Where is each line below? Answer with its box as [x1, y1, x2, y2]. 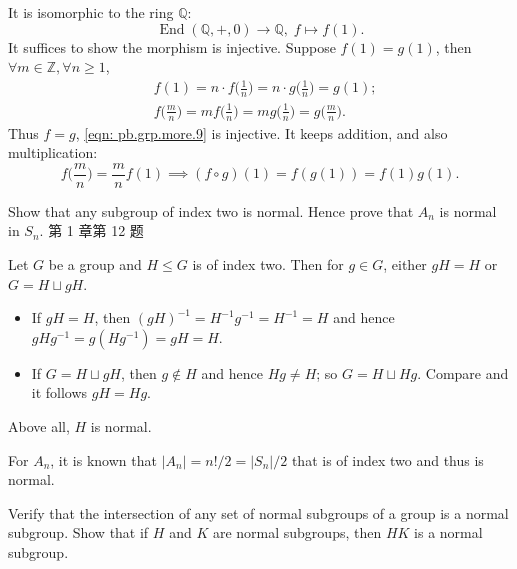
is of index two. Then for [192, 253, 344, 274]
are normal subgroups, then [212, 522, 382, 543]
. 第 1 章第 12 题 [39, 220, 144, 241]
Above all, [8, 415, 70, 436]
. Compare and [417, 362, 509, 383]
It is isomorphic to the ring [8, 2, 174, 22]
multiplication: [8, 142, 98, 163]
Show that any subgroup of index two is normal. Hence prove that [8, 200, 414, 221]
